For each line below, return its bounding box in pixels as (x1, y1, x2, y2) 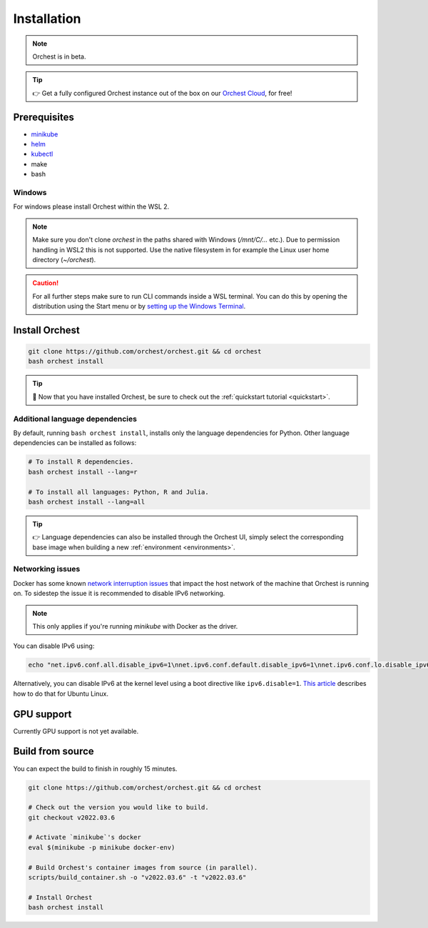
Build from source (13, 745, 94, 757)
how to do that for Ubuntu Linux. (13, 689, 108, 698)
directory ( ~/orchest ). (32, 255, 96, 264)
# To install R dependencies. (28, 458, 134, 466)
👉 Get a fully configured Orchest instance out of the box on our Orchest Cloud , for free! (32, 89, 292, 97)
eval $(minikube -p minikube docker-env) (28, 843, 175, 852)
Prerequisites (13, 111, 74, 123)
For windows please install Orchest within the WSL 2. (13, 202, 170, 211)
